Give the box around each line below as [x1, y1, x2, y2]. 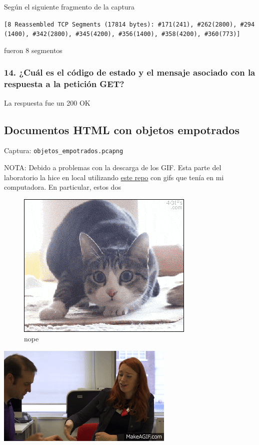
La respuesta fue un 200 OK [4, 97, 90, 108]
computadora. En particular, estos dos [4, 182, 121, 192]
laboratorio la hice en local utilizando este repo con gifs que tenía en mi [4, 172, 224, 182]
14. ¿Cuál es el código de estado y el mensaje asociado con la [4, 66, 255, 79]
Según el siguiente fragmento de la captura [4, 2, 135, 12]
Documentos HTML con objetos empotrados [4, 122, 239, 137]
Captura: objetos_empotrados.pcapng [4, 145, 123, 156]
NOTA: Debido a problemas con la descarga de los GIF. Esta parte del [4, 162, 221, 173]
